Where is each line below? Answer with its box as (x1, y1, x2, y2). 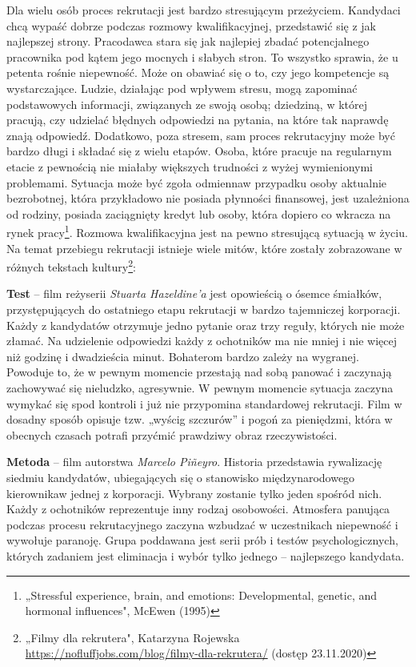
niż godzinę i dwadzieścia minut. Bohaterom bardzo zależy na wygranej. (6, 348, 359, 364)
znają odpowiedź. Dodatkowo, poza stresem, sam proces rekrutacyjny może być (6, 127, 395, 143)
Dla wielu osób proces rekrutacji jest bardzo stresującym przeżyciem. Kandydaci (6, 2, 401, 18)
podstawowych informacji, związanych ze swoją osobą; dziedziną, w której (6, 95, 368, 112)
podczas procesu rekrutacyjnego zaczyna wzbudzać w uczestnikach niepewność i (6, 516, 398, 532)
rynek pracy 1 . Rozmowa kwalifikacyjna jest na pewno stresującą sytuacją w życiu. (6, 222, 408, 240)
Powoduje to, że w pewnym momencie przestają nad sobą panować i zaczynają (6, 364, 392, 380)
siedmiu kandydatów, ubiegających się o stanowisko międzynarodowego (6, 468, 355, 485)
